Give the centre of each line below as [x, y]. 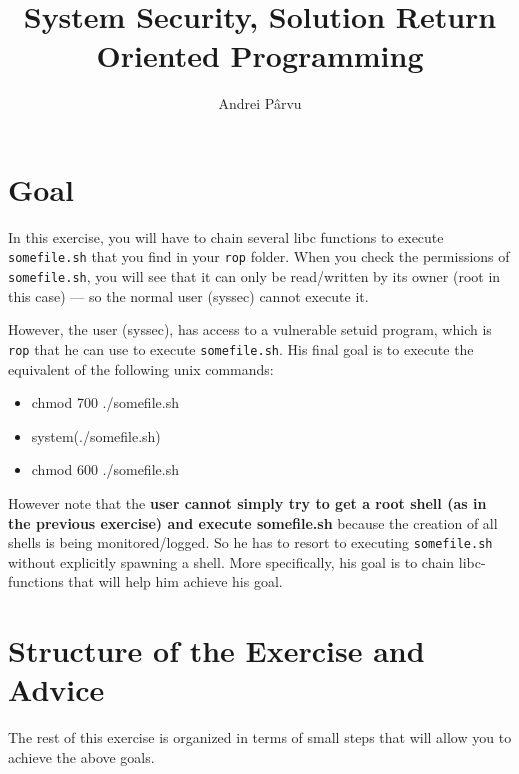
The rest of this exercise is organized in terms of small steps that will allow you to [260, 737]
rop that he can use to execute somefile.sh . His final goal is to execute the [241, 348]
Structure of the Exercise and [216, 650]
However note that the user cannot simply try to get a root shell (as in [247, 502]
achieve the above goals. [81, 756]
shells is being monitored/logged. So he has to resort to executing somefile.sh [250, 542]
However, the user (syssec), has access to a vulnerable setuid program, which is [250, 329]
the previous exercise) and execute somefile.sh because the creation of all [253, 522]
